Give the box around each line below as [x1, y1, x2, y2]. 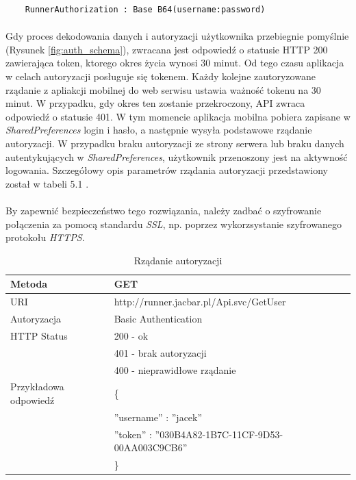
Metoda [10, 277, 48, 291]
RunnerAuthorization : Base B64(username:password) [25, 5, 266, 14]
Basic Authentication [114, 311, 203, 325]
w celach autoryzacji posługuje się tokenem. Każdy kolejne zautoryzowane [5, 68, 316, 83]
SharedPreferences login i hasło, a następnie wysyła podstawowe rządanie [5, 123, 312, 137]
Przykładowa [10, 379, 64, 394]
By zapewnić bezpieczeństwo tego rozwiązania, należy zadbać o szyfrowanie [5, 203, 322, 217]
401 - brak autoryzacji [114, 345, 207, 359]
